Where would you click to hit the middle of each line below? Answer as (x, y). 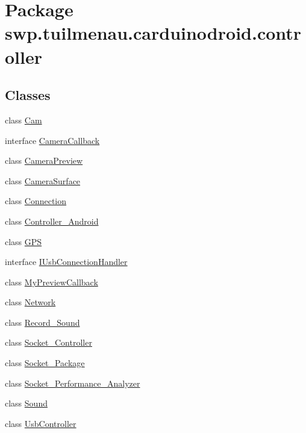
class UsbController (41, 423)
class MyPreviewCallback (52, 282)
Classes (28, 95)
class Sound (26, 403)
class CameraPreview (44, 160)
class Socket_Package (45, 363)
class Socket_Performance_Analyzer (73, 383)
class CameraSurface (43, 180)
